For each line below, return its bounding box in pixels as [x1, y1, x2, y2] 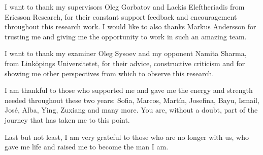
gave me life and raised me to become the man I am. [5, 141, 169, 152]
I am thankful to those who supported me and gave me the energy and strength [5, 85, 253, 95]
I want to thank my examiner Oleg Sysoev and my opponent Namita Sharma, [5, 48, 247, 59]
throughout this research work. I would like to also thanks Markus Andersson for [5, 21, 256, 32]
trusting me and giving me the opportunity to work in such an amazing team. [5, 31, 247, 41]
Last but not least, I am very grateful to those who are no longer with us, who [5, 131, 249, 142]
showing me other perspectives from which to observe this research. [5, 68, 214, 78]
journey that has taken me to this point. [5, 114, 130, 125]
